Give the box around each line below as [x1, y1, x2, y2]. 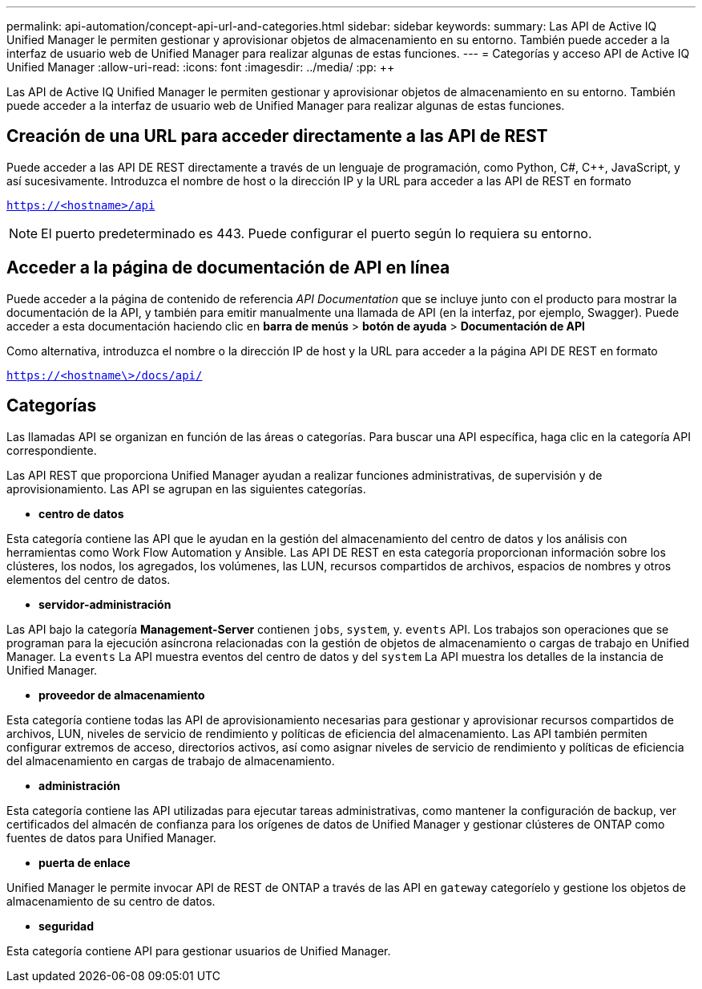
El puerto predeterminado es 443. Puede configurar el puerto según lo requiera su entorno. [41, 225, 592, 241]
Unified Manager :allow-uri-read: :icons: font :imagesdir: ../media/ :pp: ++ [6, 60, 395, 74]
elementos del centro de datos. [6, 572, 171, 586]
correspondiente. [6, 443, 97, 457]
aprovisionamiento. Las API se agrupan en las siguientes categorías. [6, 481, 366, 496]
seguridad [38, 918, 95, 933]
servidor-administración [38, 597, 171, 611]
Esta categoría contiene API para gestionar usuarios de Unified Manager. [6, 943, 391, 958]
